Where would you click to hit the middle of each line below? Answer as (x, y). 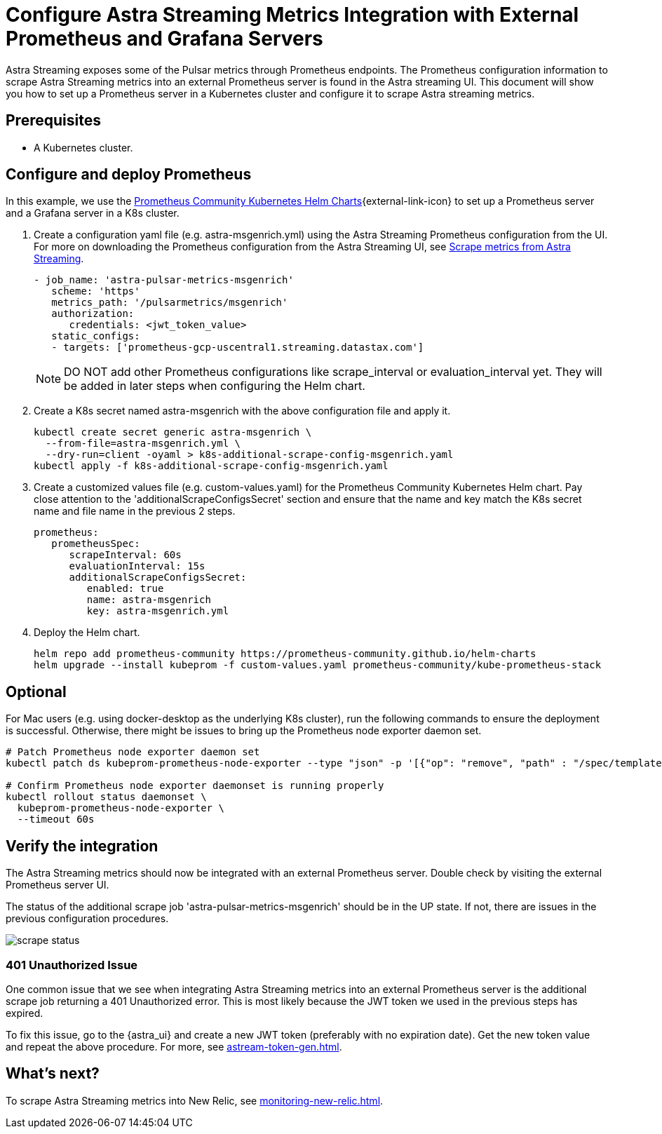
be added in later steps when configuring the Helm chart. (215, 386)
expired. (25, 1013)
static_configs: (96, 336)
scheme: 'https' (96, 291)
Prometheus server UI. (58, 885)
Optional (36, 691)
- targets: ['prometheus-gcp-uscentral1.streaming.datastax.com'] (238, 347)
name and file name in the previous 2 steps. (135, 511)
